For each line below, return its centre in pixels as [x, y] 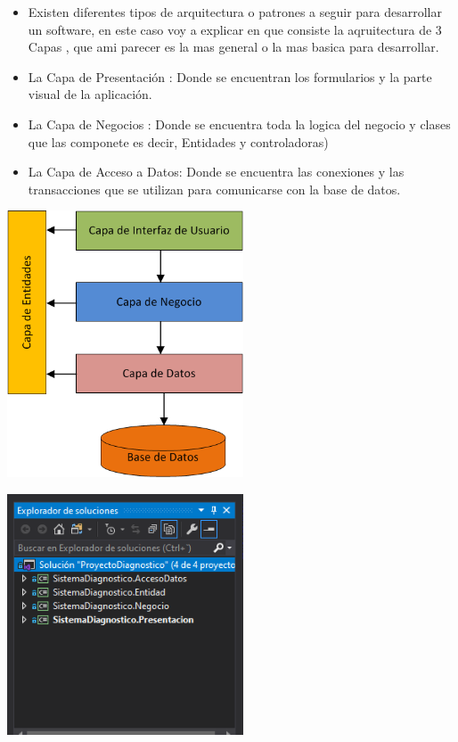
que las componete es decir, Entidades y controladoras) [178, 141]
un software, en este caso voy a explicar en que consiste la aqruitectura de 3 [235, 29]
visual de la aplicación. [90, 94]
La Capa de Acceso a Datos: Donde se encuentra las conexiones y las [216, 172]
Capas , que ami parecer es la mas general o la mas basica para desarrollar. [233, 47]
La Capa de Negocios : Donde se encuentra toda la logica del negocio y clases [239, 124]
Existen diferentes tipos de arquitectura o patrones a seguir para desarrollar [235, 12]
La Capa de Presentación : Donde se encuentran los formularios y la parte [230, 76]
